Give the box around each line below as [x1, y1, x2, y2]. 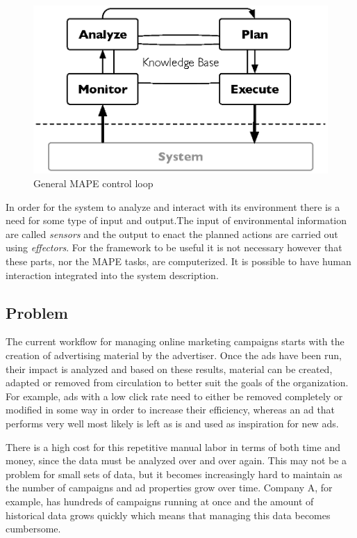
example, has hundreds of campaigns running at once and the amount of [6, 493, 314, 508]
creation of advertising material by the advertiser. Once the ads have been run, [6, 348, 342, 362]
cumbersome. [6, 521, 61, 536]
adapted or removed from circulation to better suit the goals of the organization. [6, 375, 349, 390]
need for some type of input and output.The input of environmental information [6, 213, 347, 228]
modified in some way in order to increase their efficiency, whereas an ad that [6, 402, 335, 417]
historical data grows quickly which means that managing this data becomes [6, 507, 331, 522]
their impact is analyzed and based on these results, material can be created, [6, 361, 333, 376]
